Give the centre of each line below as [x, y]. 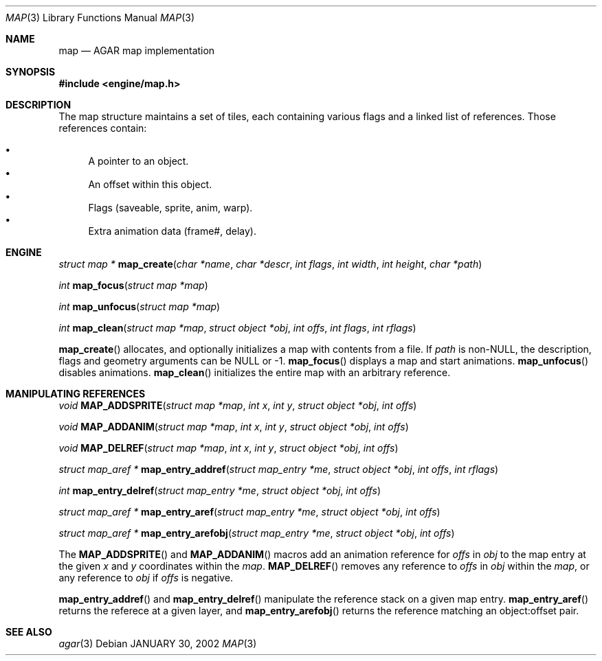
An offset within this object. [150, 184]
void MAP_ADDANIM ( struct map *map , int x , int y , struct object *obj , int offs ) [234, 427]
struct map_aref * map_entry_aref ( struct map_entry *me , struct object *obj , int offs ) [249, 512]
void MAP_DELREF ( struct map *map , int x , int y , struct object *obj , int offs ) [228, 448]
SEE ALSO [29, 632]
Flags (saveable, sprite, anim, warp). [170, 208]
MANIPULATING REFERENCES [76, 394]
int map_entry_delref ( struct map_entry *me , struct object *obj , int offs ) [220, 490]
